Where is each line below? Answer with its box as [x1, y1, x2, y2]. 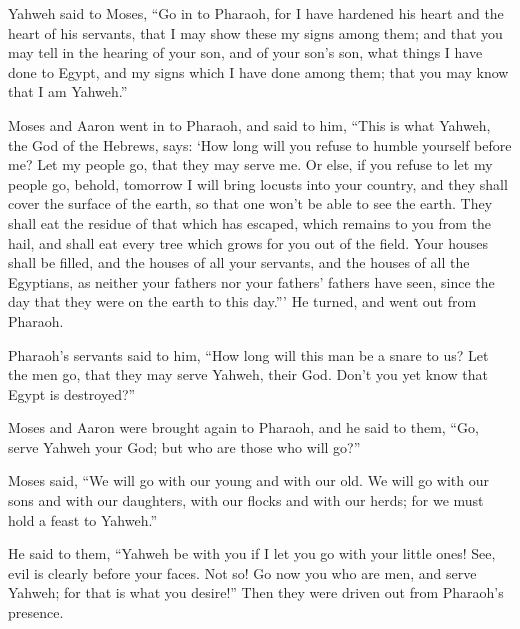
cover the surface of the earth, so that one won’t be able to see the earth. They [8, 193, 493, 214]
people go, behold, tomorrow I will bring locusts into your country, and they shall [8, 173, 508, 194]
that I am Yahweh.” [8, 81, 128, 102]
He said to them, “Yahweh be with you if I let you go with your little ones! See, [8, 543, 496, 564]
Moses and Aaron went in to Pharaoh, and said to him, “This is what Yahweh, [8, 114, 491, 135]
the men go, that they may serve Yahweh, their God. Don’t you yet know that [8, 364, 488, 385]
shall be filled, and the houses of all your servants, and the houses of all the [8, 252, 470, 273]
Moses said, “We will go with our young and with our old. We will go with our [8, 470, 490, 491]
